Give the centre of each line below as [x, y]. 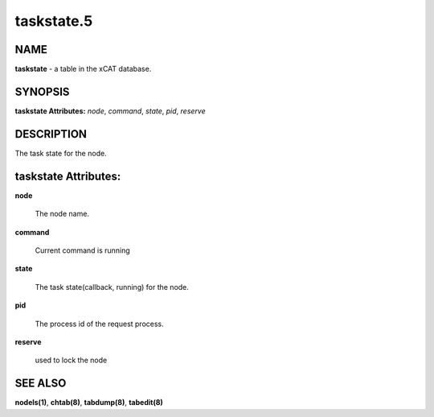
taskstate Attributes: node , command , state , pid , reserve [111, 111]
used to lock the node [71, 360]
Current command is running [82, 250]
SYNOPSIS [42, 91]
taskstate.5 [54, 21]
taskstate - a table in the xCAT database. [83, 69]
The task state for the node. [61, 153]
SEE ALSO [41, 384]
